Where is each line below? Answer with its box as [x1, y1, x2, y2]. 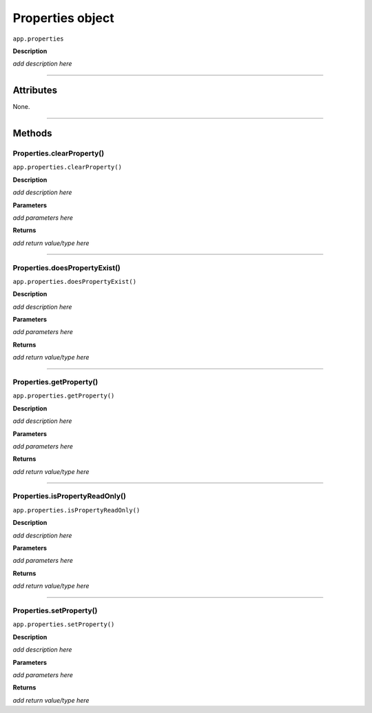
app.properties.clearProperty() [12, 163, 122, 172]
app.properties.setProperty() [12, 621, 115, 628]
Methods [12, 127, 52, 139]
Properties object [12, 10, 114, 25]
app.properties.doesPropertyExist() [12, 278, 137, 285]
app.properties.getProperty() [12, 392, 115, 400]
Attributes [12, 85, 58, 96]
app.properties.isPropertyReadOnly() [12, 506, 141, 514]
